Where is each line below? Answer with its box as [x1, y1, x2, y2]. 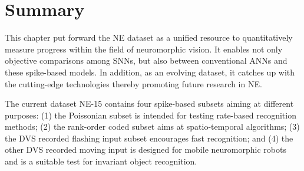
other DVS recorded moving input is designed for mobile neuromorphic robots [5, 143, 286, 156]
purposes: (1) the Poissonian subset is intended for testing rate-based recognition [5, 108, 296, 121]
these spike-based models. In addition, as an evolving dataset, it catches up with [5, 65, 295, 78]
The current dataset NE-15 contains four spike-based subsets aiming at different [5, 97, 294, 110]
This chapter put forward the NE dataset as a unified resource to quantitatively [5, 31, 293, 44]
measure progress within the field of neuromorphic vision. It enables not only [5, 42, 283, 55]
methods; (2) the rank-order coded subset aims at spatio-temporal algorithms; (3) [5, 120, 300, 133]
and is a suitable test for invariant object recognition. [5, 155, 197, 167]
